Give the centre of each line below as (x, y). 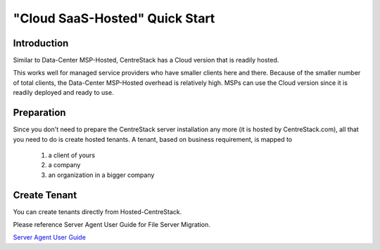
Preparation (39, 113)
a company (64, 165)
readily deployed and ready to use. (63, 93)
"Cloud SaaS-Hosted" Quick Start (114, 18)
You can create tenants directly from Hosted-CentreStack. (97, 211)
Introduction (41, 43)
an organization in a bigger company (101, 175)
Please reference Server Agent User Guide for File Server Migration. (112, 224)
